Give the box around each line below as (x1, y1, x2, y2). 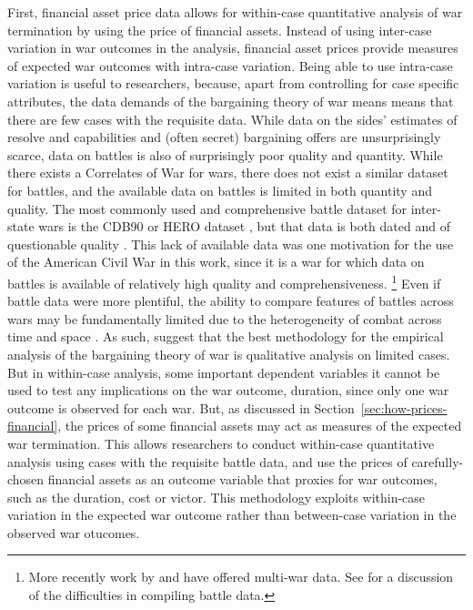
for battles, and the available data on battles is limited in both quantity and (7, 180, 432, 199)
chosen (7, 470, 45, 489)
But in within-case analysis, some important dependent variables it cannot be (7, 362, 440, 381)
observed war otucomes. (7, 523, 140, 542)
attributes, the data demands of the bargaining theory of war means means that (7, 91, 454, 110)
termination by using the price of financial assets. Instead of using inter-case (7, 20, 432, 39)
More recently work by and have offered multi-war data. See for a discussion (28, 567, 454, 586)
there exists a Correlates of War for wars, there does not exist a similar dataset (7, 163, 448, 182)
